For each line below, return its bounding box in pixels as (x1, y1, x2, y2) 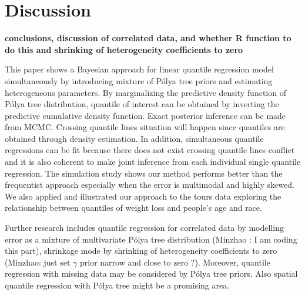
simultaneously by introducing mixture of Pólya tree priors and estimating (5, 74, 273, 87)
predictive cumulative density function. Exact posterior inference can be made (5, 109, 286, 121)
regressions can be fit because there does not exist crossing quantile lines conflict (5, 144, 295, 156)
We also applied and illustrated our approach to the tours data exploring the (5, 190, 281, 202)
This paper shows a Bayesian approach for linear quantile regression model (5, 63, 274, 75)
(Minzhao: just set (5, 256, 71, 268)
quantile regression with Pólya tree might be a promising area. (5, 279, 230, 291)
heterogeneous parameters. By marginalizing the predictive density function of (5, 86, 286, 98)
